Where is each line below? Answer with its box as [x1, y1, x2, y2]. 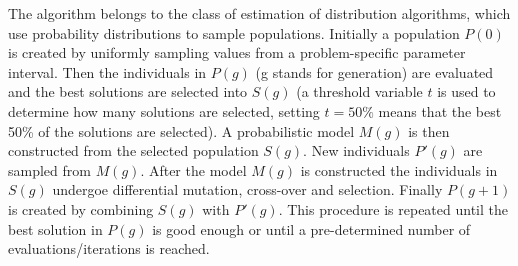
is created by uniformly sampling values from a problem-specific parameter [8, 42, 466, 63]
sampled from [8, 159, 91, 180]
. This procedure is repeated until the [278, 198, 508, 219]
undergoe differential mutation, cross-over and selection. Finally [52, 179, 443, 200]
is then [408, 120, 450, 141]
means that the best [378, 100, 502, 121]
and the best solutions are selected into [8, 81, 248, 102]
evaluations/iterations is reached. [8, 238, 210, 259]
